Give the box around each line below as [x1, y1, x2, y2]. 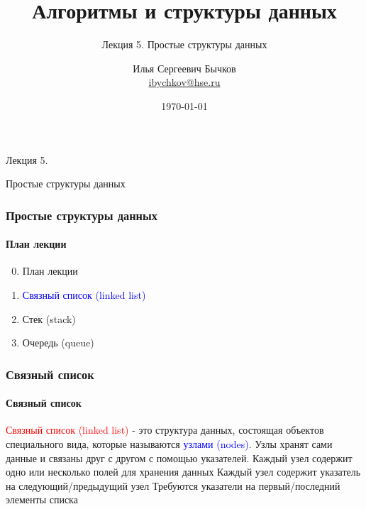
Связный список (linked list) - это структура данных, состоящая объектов [6, 422, 324, 437]
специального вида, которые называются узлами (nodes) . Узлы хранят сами [6, 436, 333, 451]
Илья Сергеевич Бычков [133, 60, 236, 75]
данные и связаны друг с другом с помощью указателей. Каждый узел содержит [6, 450, 353, 465]
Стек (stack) [22, 311, 76, 326]
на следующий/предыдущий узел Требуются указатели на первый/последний [6, 478, 340, 493]
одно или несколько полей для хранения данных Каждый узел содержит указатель [6, 464, 361, 479]
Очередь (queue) [22, 335, 94, 350]
